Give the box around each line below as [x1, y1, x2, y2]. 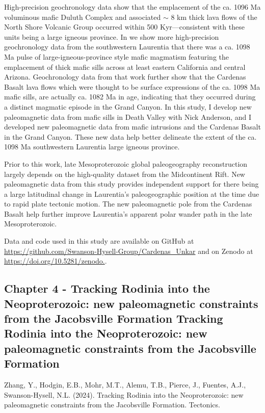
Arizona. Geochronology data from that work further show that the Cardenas [4, 71, 246, 82]
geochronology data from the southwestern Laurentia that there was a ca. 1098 [4, 41, 250, 52]
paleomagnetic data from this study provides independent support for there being [4, 178, 259, 189]
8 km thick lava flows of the [171, 11, 257, 22]
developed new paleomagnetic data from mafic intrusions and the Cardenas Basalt [4, 121, 261, 132]
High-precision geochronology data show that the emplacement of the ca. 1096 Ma [4, 2, 261, 12]
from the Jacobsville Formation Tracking [4, 311, 223, 326]
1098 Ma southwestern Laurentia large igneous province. [4, 141, 180, 152]
